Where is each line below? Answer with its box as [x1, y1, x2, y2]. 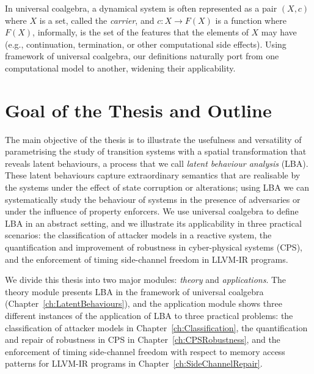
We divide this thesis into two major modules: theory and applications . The [5, 273, 287, 286]
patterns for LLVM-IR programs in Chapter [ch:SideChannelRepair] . [5, 357, 263, 370]
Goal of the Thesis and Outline [5, 97, 272, 122]
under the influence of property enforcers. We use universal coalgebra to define [5, 205, 299, 218]
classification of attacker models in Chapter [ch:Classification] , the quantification [5, 321, 308, 334]
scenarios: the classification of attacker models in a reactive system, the [5, 229, 272, 241]
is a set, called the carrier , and [39, 13, 155, 26]
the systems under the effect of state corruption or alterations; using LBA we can [5, 181, 309, 194]
